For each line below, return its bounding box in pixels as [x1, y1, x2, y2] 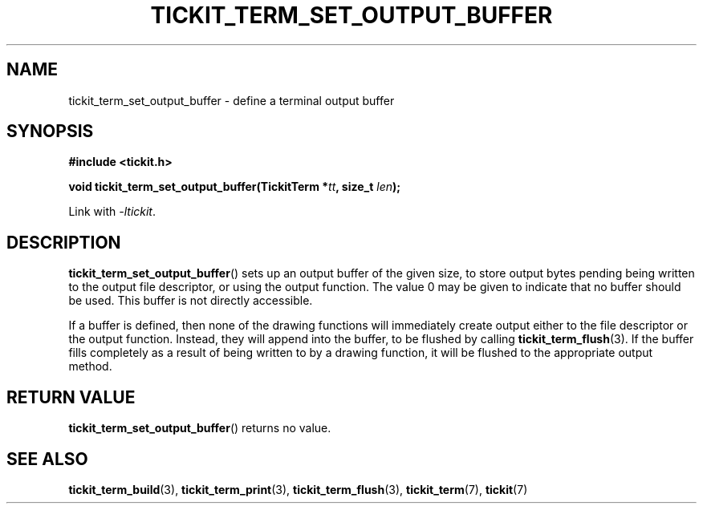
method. [68, 359, 112, 374]
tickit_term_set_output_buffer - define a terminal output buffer [68, 93, 395, 107]
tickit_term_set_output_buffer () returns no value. [68, 421, 331, 435]
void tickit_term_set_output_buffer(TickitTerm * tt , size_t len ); [68, 180, 401, 194]
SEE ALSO [6, 448, 88, 469]
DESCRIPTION [6, 232, 121, 253]
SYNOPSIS [6, 121, 94, 142]
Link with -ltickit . [68, 204, 156, 219]
